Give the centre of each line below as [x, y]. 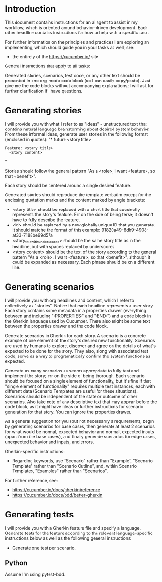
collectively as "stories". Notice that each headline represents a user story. [80, 305]
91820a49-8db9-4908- [125, 230]
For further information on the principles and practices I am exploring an [77, 42]
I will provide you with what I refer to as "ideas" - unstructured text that [76, 124]
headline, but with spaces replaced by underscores [63, 246]
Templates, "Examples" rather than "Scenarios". [60, 471]
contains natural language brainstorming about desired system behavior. [78, 129]
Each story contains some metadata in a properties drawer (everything [76, 310]
